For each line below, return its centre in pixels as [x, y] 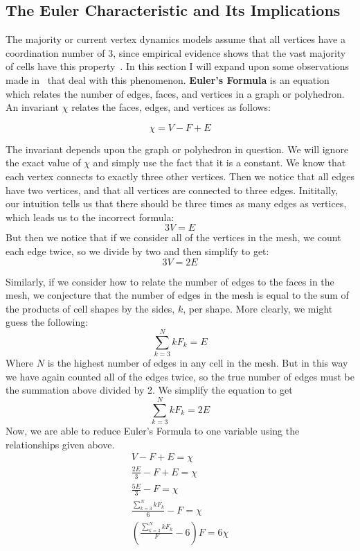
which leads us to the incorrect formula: [90, 217]
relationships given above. [60, 444]
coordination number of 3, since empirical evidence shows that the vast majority [176, 52]
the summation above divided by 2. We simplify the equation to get [149, 390]
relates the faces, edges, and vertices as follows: [171, 107]
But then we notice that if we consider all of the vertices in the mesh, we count [173, 237]
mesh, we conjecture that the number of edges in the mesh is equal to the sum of [177, 295]
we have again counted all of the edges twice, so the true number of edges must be [180, 376]
